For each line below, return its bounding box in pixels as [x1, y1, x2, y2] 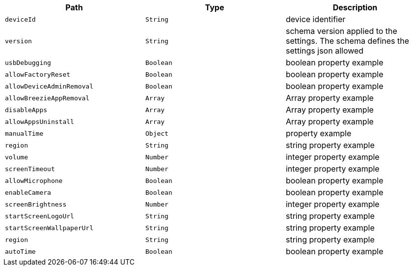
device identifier [285, 14, 346, 24]
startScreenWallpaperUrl [5, 224, 94, 232]
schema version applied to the [285, 26, 397, 36]
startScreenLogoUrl [5, 212, 74, 220]
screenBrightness [5, 200, 67, 208]
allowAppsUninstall [5, 118, 74, 125]
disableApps [5, 106, 48, 114]
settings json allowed [285, 46, 364, 56]
